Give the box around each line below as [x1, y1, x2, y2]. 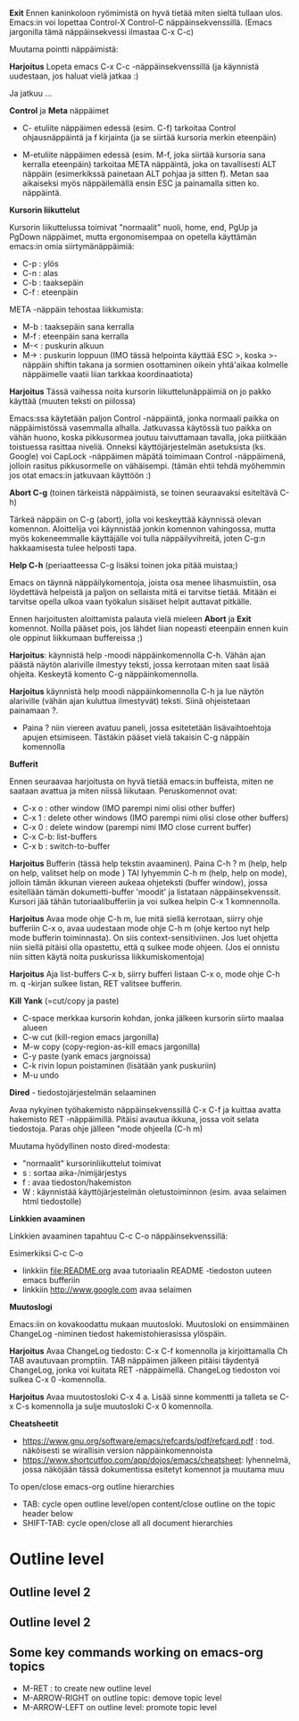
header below [21, 1508, 73, 1518]
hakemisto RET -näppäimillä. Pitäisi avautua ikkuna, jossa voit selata [9, 1114, 260, 1124]
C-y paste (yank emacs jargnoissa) [21, 1051, 152, 1062]
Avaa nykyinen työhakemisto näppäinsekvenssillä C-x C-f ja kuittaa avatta [9, 1104, 281, 1115]
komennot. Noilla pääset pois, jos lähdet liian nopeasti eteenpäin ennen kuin [9, 623, 288, 634]
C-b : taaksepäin [21, 277, 84, 288]
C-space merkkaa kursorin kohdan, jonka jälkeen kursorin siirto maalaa [21, 1013, 284, 1023]
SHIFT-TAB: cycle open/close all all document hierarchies [21, 1518, 234, 1528]
